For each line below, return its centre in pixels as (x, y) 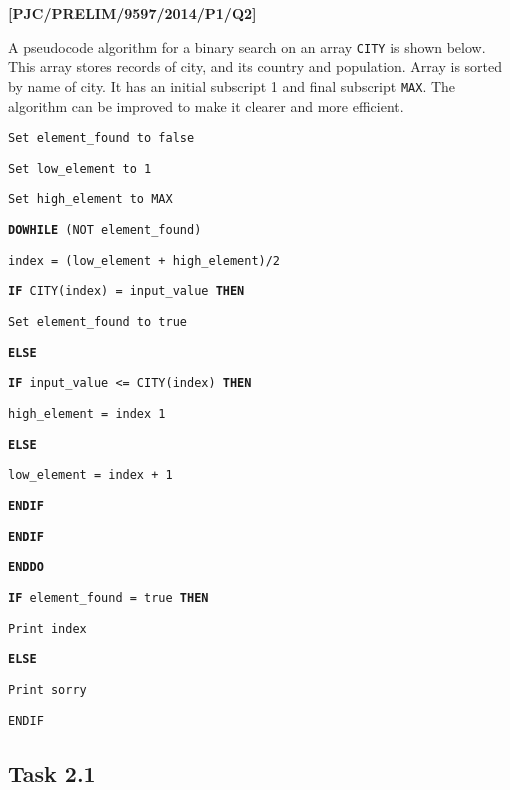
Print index (47, 628)
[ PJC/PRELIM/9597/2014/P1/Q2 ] (132, 13)
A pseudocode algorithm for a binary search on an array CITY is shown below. (247, 46)
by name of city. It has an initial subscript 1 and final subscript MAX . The (232, 85)
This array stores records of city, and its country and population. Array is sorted (255, 66)
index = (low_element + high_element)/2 (144, 260)
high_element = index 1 (87, 414)
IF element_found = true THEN (108, 597)
